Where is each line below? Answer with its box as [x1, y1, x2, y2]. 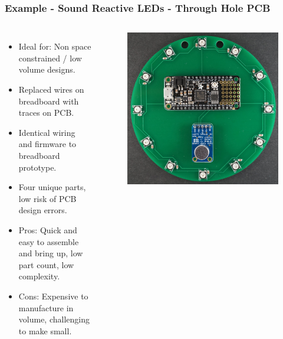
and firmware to [18, 138, 77, 150]
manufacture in [18, 301, 74, 314]
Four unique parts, [18, 181, 86, 193]
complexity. [18, 270, 60, 282]
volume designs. [18, 63, 75, 76]
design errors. [18, 204, 67, 216]
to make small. [18, 324, 72, 337]
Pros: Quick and [18, 223, 77, 236]
